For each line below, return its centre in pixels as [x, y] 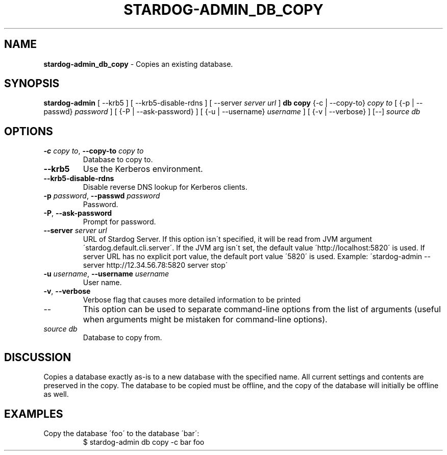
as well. [56, 394]
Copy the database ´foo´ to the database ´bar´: [121, 433]
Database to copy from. [122, 338]
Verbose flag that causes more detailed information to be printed [192, 300]
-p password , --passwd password [102, 196]
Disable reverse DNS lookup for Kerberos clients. [165, 187]
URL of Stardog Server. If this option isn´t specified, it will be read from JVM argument [228, 239]
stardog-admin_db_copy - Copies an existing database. [138, 64]
